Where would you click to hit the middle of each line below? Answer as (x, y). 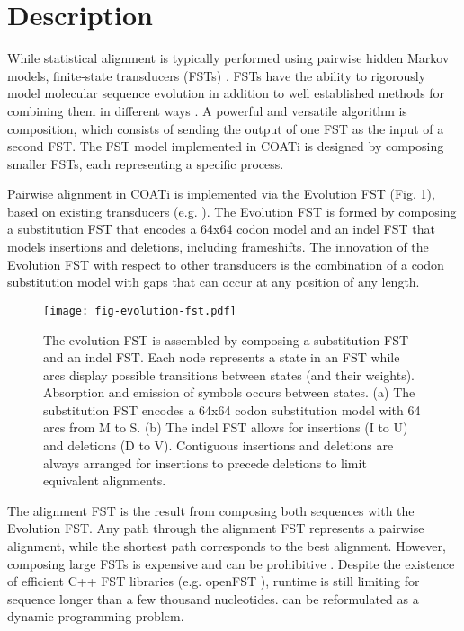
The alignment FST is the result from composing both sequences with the (211, 510)
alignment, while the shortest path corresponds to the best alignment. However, (227, 546)
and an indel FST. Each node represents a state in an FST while (222, 357)
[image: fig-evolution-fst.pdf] (140, 311)
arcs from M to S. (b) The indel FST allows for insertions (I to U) (226, 427)
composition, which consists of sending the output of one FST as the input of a (226, 128)
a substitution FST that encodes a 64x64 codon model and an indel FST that (221, 229)
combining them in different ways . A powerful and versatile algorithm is (207, 110)
